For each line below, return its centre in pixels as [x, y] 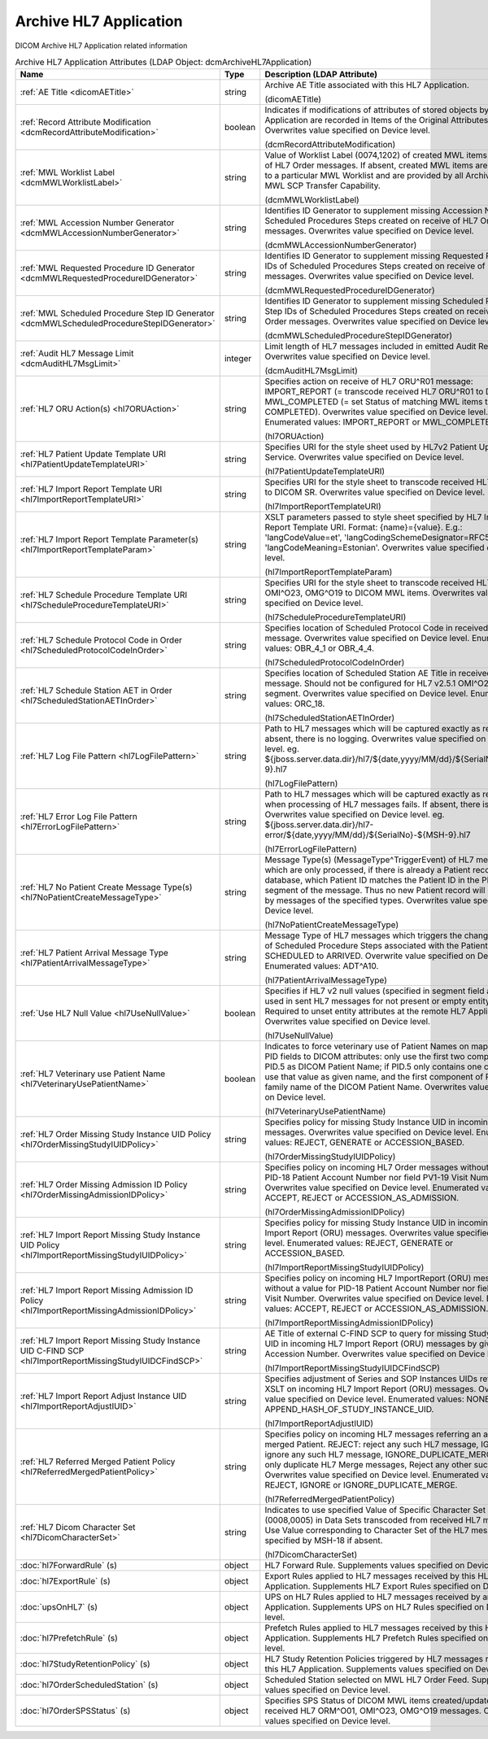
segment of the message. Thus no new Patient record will [375, 891]
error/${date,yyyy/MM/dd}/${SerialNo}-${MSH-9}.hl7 [368, 835]
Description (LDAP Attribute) [321, 75]
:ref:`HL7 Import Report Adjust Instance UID [103, 1397]
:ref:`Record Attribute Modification [85, 122]
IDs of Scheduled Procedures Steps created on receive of [375, 266]
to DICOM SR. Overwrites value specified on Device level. [375, 492]
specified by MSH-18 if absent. [324, 1541]
